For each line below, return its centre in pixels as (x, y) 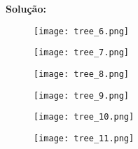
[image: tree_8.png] (82, 74)
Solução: (26, 8)
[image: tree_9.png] (82, 95)
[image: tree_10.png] (84, 117)
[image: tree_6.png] (82, 31)
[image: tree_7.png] (82, 53)
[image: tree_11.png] (84, 138)
